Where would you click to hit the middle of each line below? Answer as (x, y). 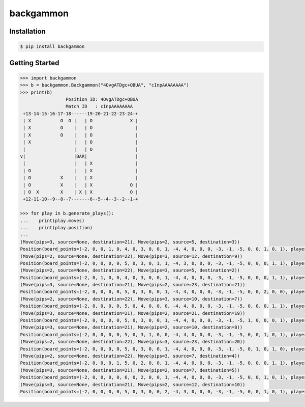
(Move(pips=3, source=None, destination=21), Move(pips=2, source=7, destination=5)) (130, 370)
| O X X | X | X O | (81, 192)
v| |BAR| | (79, 156)
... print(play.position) (56, 227)
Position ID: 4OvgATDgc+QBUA (102, 99)
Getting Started (34, 63)
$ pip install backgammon (52, 47)
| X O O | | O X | (81, 121)
